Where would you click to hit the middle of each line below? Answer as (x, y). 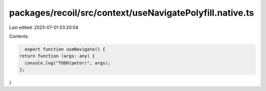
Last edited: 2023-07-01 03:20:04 (44, 27)
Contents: (19, 36)
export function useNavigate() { (65, 49)
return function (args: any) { (57, 56)
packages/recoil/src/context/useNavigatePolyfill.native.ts (132, 13)
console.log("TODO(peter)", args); (68, 63)
